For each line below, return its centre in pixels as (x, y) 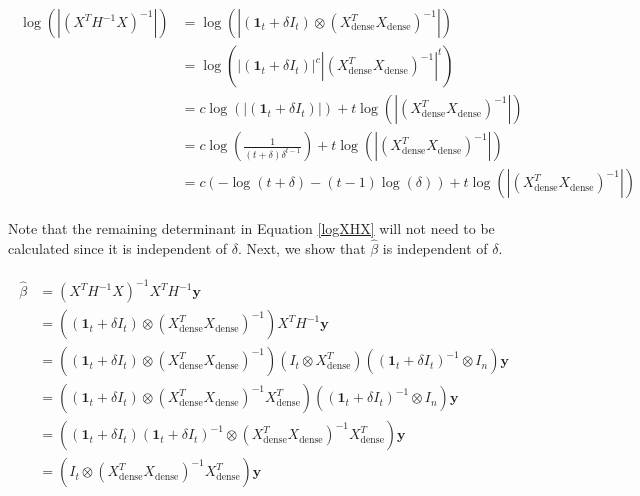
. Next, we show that (301, 248)
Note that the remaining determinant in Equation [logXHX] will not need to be (251, 228)
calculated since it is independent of (118, 248)
